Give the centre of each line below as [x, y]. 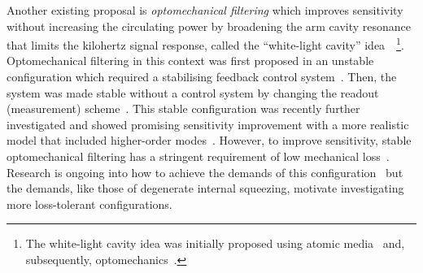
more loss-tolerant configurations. [89, 204]
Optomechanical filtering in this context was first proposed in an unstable [190, 61]
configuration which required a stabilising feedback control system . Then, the [202, 77]
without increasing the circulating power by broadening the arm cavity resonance [209, 26]
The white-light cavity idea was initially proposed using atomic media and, [215, 243]
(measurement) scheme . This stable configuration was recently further [183, 108]
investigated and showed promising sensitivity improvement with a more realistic [208, 124]
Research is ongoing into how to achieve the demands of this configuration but [205, 172]
